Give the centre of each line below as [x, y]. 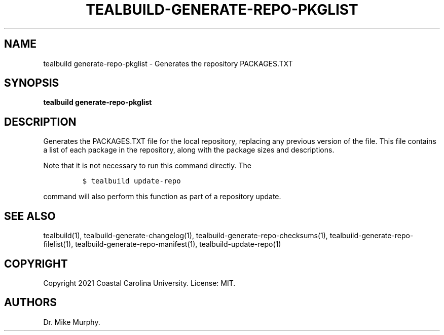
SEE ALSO [30, 216]
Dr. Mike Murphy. [72, 322]
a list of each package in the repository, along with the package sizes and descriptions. [189, 150]
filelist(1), [58, 244]
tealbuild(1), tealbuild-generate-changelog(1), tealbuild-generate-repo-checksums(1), [186, 236]
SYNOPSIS [32, 83]
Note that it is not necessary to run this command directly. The [147, 166]
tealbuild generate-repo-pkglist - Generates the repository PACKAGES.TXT [168, 63]
